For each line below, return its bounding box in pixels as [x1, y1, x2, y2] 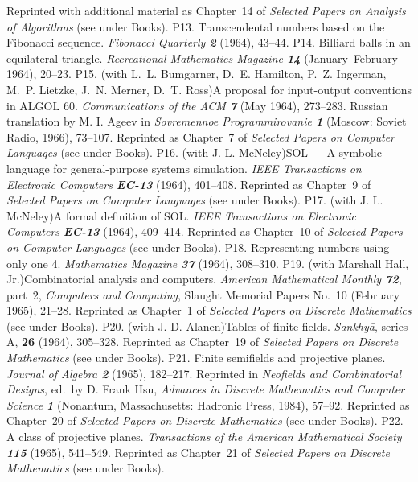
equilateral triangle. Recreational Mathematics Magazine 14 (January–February [6, 49, 399, 66]
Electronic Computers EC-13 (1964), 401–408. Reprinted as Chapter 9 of [6, 175, 371, 192]
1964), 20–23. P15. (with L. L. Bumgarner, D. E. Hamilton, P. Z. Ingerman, [6, 65, 387, 82]
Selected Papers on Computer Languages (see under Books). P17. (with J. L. [6, 192, 383, 208]
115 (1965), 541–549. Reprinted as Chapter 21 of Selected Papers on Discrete [6, 443, 390, 460]
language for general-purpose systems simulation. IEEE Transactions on [6, 159, 362, 176]
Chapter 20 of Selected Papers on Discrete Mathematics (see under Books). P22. [6, 412, 404, 429]
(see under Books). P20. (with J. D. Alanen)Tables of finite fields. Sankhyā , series [6, 317, 408, 334]
